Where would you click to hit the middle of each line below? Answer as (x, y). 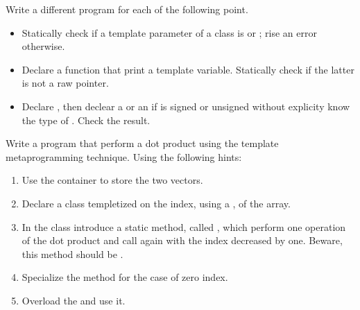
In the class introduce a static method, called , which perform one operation (184, 226)
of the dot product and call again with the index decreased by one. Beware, (182, 240)
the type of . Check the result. (86, 120)
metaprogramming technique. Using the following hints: (124, 156)
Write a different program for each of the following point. (127, 9)
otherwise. (43, 46)
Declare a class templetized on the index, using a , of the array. (156, 203)
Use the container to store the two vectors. (112, 180)
